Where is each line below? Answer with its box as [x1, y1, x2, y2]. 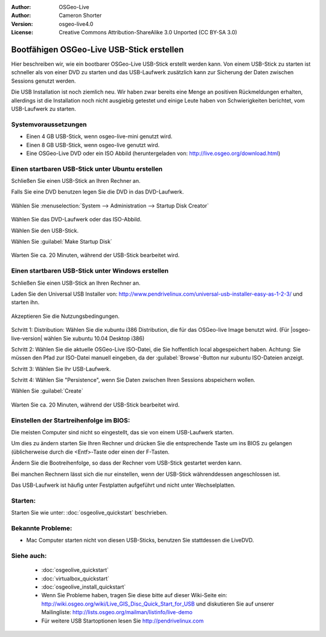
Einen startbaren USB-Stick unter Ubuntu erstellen [11, 165, 163, 173]
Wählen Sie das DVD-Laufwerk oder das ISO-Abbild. [11, 216, 142, 223]
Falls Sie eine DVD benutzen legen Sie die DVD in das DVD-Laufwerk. [11, 188, 184, 195]
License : [11, 29, 33, 36]
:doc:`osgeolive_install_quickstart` [41, 583, 126, 591]
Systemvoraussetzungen [11, 120, 87, 128]
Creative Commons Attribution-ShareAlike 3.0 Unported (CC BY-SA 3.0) [59, 29, 238, 36]
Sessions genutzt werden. [11, 77, 76, 84]
